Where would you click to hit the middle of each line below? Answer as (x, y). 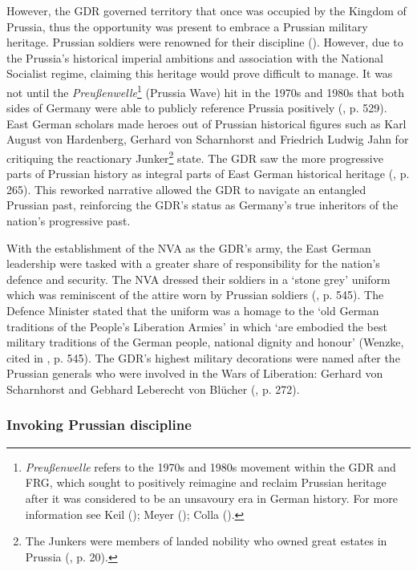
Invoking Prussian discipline (99, 425)
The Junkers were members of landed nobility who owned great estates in (206, 541)
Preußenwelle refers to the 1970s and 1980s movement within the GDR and (211, 466)
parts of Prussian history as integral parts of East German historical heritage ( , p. (208, 174)
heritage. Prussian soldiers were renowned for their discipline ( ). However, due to (205, 42)
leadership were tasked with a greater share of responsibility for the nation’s (193, 263)
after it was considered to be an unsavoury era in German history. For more (211, 498)
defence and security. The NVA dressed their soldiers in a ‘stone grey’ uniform (198, 279)
